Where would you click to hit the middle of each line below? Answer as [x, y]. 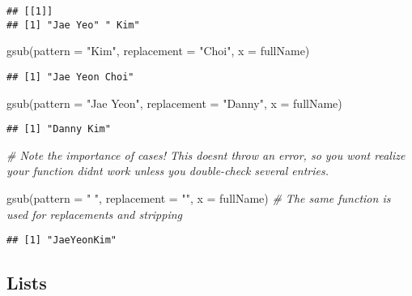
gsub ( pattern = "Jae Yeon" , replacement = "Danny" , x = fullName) [174, 103]
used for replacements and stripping [95, 214]
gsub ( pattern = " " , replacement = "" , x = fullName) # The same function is [199, 198]
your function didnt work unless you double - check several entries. [168, 171]
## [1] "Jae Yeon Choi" [70, 77]
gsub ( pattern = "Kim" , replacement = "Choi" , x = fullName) [158, 51]
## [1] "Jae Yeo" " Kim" [73, 25]
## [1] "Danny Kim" [59, 129]
